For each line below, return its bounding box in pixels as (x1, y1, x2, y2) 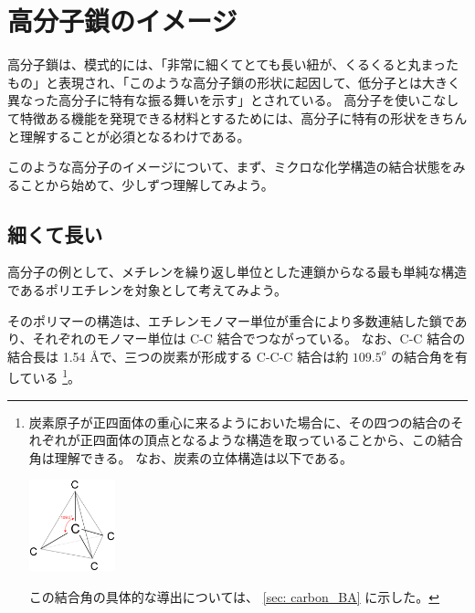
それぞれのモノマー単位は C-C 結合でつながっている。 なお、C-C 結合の (32, 329, 466, 348)
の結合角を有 (390, 346, 468, 365)
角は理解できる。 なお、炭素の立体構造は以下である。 (28, 448, 354, 467)
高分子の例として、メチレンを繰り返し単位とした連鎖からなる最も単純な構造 (7, 262, 467, 281)
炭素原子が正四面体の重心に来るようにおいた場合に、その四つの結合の (28, 412, 451, 431)
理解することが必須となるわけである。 (19, 126, 250, 145)
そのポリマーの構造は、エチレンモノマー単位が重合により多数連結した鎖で (7, 311, 455, 330)
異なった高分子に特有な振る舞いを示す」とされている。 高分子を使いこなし (7, 90, 459, 110)
